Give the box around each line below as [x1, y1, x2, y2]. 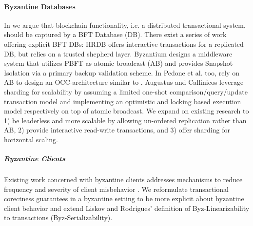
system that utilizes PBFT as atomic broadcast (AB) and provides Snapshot [4, 58, 233, 68]
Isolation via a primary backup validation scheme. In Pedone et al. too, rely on [4, 67, 240, 77]
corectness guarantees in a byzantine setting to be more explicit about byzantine [4, 193, 244, 204]
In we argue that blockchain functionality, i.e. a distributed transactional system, [4, 19, 246, 30]
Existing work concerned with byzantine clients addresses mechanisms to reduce [4, 174, 243, 185]
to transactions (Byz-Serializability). [4, 212, 113, 223]
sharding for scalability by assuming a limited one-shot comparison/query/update [4, 86, 248, 96]
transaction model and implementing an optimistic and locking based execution [4, 96, 241, 106]
